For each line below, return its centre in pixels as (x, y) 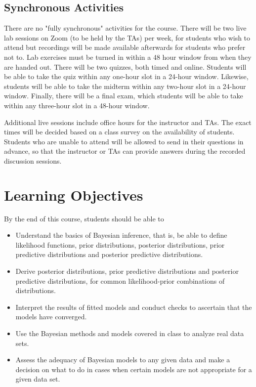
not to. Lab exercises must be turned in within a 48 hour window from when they (128, 57)
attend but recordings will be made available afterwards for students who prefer (125, 47)
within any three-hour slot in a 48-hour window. (77, 105)
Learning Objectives (74, 194)
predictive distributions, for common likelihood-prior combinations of (120, 280)
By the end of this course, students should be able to (84, 218)
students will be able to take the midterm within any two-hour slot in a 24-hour (125, 86)
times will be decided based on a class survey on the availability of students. (119, 132)
